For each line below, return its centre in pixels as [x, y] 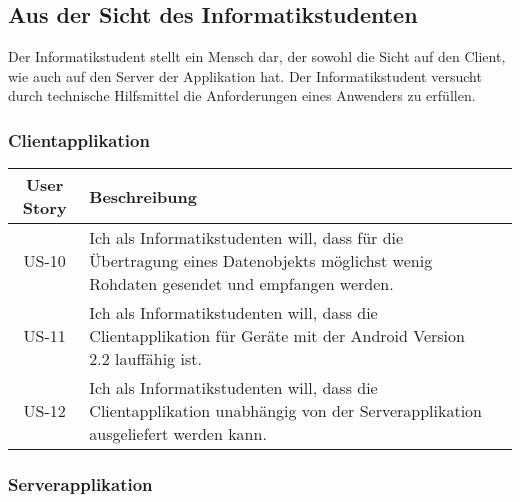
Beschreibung [143, 196]
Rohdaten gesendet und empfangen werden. [241, 284]
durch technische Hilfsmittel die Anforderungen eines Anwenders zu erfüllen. [242, 95]
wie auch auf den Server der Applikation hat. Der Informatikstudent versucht [245, 75]
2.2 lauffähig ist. [145, 359]
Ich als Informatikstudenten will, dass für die [246, 238]
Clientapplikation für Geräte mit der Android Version [277, 336]
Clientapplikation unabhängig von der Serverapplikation [286, 411]
